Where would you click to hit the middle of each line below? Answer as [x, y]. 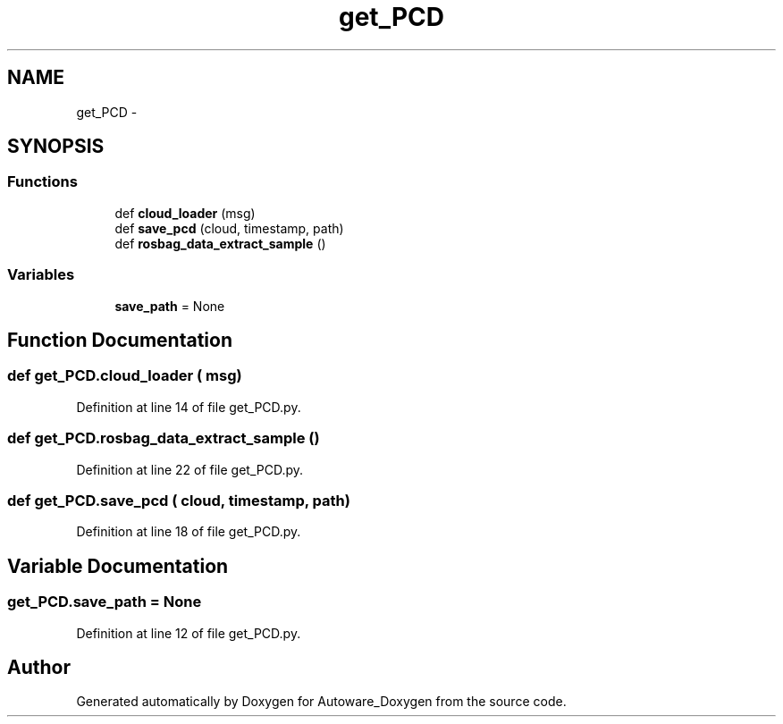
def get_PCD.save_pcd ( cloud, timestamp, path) [179, 500]
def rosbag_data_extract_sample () [220, 243]
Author [39, 667]
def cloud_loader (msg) [185, 213]
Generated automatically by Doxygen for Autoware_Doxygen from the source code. [321, 702]
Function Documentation [120, 340]
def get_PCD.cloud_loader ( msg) [125, 376]
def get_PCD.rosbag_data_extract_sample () [164, 438]
